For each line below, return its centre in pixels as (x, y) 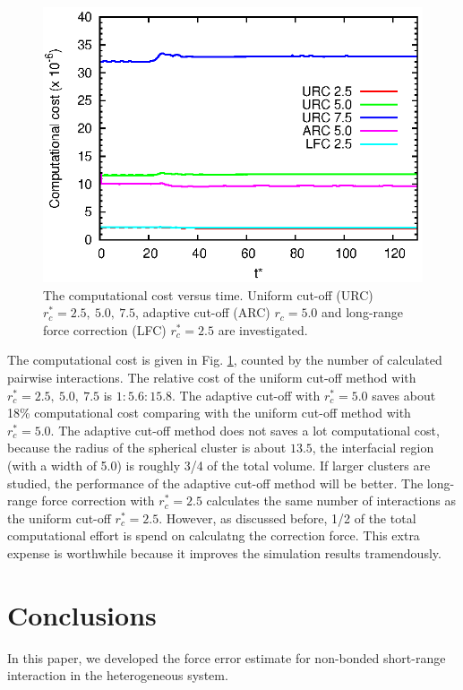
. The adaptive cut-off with (246, 395)
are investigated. (263, 329)
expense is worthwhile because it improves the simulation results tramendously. (224, 552)
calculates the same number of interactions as (331, 500)
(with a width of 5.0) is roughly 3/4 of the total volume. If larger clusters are (219, 465)
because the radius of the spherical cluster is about (147, 448)
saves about (404, 395)
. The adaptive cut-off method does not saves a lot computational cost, (245, 430)
